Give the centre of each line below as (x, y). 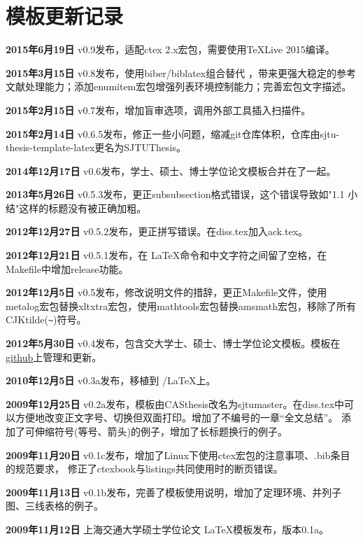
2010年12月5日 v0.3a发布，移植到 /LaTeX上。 (111, 380)
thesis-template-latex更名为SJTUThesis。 (96, 147)
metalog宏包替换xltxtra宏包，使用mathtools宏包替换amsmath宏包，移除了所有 (181, 305)
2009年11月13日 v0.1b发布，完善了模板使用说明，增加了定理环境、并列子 (174, 492)
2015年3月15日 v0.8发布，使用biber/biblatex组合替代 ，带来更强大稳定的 (171, 72)
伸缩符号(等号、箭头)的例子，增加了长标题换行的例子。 (161, 431)
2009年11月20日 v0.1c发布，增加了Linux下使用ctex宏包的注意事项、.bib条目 (178, 455)
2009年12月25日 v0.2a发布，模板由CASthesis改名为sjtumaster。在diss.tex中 (175, 403)
